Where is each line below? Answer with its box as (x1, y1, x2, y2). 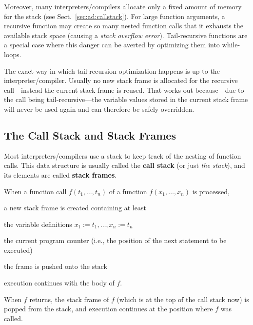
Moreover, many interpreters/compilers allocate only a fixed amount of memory (4, 1, 242, 11)
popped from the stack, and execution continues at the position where (4, 304, 213, 314)
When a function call (4, 186, 67, 196)
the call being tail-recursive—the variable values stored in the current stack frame (4, 94, 248, 104)
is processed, (192, 186, 230, 196)
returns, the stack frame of (29, 294, 109, 304)
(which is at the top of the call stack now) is (117, 294, 249, 304)
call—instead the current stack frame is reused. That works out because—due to (4, 84, 244, 95)
